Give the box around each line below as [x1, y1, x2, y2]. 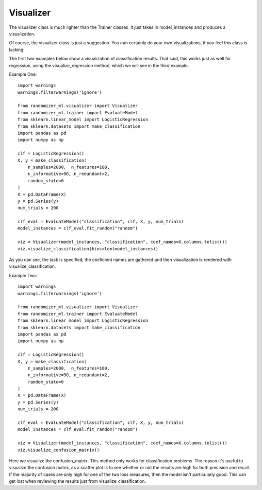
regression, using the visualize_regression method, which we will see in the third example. [9, 62, 189, 68]
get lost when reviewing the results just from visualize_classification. [9, 478, 146, 484]
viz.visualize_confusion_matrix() [17, 447, 99, 453]
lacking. [9, 47, 25, 52]
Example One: [9, 71, 37, 77]
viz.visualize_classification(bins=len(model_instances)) [17, 246, 159, 251]
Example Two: [9, 272, 37, 278]
